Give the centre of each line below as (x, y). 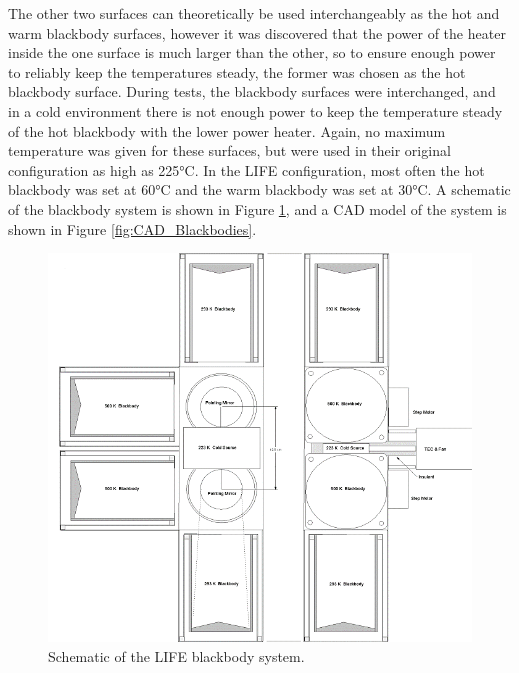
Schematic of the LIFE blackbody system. (176, 655)
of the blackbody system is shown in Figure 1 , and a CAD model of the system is (257, 208)
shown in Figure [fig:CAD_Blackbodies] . (132, 228)
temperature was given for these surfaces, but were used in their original (229, 150)
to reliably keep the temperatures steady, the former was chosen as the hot (237, 71)
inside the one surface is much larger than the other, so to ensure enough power (252, 52)
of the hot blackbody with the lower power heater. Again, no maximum (227, 130)
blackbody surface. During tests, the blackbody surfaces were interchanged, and (252, 91)
